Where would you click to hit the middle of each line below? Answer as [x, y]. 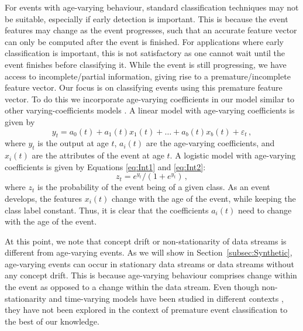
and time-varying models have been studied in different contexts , [166, 298]
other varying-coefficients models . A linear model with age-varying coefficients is [150, 110]
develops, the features [44, 198]
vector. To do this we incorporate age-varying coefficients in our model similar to [150, 99]
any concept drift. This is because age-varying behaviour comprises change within [151, 275]
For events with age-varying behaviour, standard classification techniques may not [152, 7]
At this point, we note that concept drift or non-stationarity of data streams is [146, 241]
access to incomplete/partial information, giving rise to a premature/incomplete [148, 76]
